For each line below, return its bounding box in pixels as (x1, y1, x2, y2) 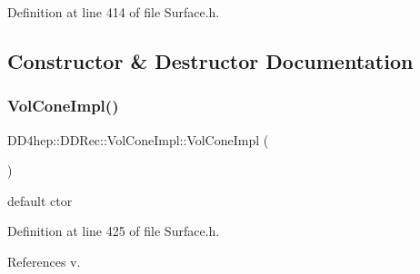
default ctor (7, 191, 73, 210)
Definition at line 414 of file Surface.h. (7, 3, 220, 21)
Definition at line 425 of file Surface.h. (7, 221, 220, 240)
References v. (7, 251, 81, 270)
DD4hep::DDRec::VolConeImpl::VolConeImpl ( (7, 130, 269, 149)
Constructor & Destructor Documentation (7, 46, 414, 74)
